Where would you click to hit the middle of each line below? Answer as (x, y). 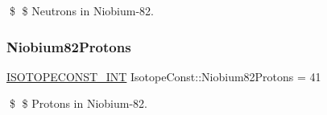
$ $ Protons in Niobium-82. (78, 103)
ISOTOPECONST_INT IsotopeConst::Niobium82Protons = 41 (164, 76)
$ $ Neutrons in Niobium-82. (81, 10)
